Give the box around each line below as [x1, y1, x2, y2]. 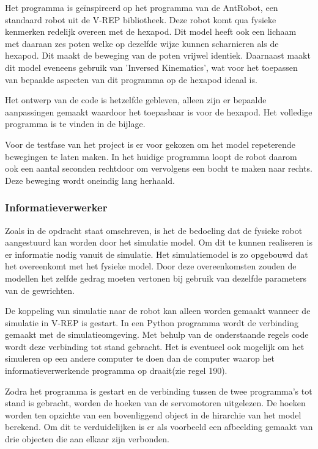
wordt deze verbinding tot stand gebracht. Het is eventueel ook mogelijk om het [5, 340, 305, 352]
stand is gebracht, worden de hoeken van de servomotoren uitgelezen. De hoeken [5, 396, 306, 409]
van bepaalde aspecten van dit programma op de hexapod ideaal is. [5, 73, 257, 86]
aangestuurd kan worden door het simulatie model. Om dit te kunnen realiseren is [5, 236, 312, 249]
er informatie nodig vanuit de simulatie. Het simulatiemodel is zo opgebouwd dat [5, 247, 308, 260]
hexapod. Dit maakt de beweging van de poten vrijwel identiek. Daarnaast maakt [5, 49, 311, 62]
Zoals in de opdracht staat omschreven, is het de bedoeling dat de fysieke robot [5, 224, 303, 236]
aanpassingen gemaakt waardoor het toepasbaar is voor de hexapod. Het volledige [5, 105, 312, 118]
